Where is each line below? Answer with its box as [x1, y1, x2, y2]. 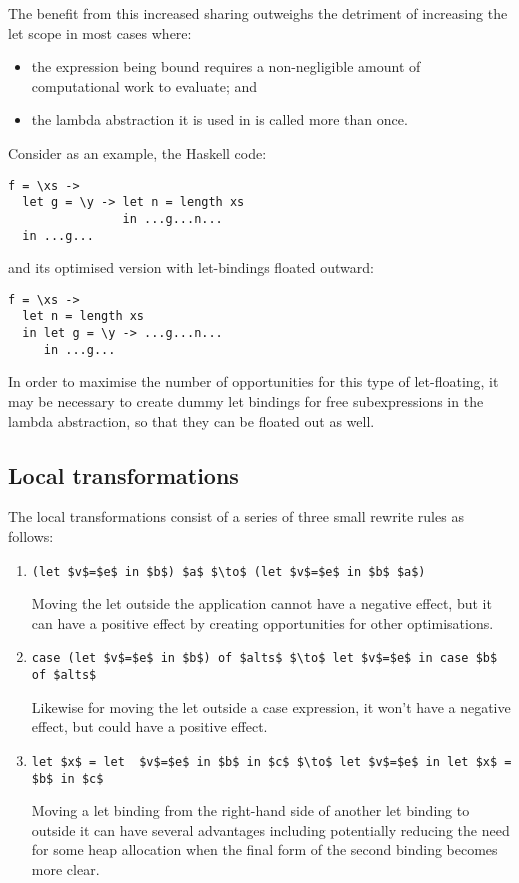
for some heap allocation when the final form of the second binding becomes [31, 839, 498, 860]
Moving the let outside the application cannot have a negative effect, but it [31, 593, 492, 614]
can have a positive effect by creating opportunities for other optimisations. [31, 612, 494, 633]
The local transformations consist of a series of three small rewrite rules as [8, 506, 464, 527]
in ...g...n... [122, 211, 223, 226]
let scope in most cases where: [8, 22, 192, 43]
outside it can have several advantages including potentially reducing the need [31, 819, 510, 840]
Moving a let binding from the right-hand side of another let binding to [31, 800, 470, 821]
